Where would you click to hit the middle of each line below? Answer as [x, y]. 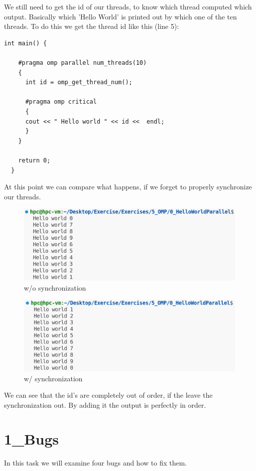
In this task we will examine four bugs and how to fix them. [95, 463]
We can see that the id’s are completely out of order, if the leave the [108, 395]
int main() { [25, 43]
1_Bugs [32, 439]
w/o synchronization [55, 287]
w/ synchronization [53, 378]
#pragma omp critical [61, 102]
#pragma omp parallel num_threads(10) [82, 63]
